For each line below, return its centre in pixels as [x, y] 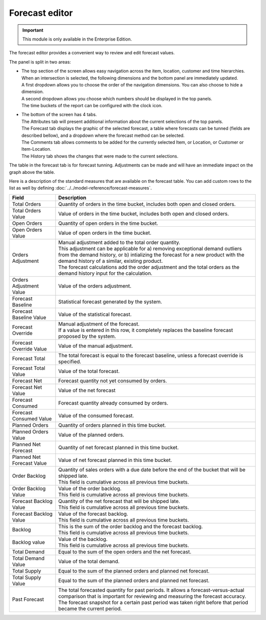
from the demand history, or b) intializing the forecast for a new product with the [151, 254]
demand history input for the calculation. [105, 273]
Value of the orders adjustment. [95, 286]
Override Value [29, 349]
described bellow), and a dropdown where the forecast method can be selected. [103, 135]
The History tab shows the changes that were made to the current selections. [100, 156]
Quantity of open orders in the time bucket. [108, 223]
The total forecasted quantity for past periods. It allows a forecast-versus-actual [151, 590]
